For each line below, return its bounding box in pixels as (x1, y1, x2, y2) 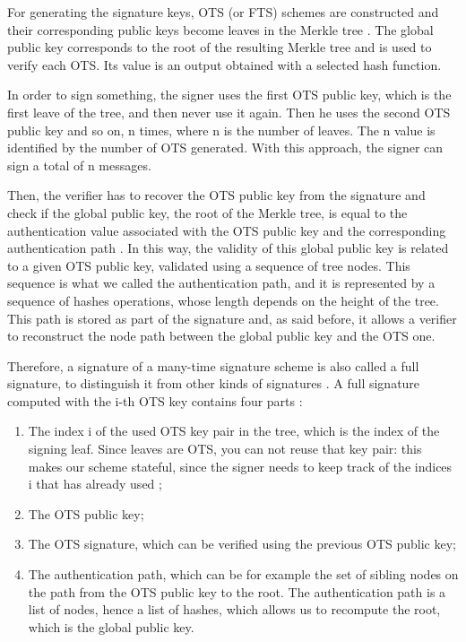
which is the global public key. (28, 617, 194, 636)
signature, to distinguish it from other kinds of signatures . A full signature (7, 374, 420, 393)
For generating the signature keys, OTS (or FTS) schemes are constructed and (7, 3, 439, 21)
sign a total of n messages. (7, 155, 151, 174)
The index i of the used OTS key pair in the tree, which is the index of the (28, 421, 440, 440)
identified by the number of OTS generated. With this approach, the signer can (7, 138, 444, 157)
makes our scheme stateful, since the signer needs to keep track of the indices (28, 456, 453, 475)
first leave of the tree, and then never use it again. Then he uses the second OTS (7, 102, 451, 121)
